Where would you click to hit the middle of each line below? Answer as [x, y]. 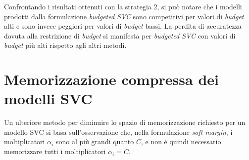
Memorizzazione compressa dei [111, 79]
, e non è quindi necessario [181, 141]
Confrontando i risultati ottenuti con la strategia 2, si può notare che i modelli [123, 6]
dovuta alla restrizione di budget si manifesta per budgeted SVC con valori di [120, 35]
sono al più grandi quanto [95, 141]
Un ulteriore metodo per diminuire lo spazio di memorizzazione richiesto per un [125, 122]
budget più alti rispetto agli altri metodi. [65, 45]
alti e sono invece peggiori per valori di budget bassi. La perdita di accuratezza [123, 26]
